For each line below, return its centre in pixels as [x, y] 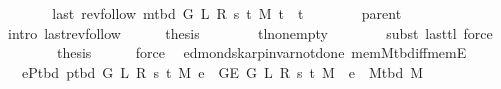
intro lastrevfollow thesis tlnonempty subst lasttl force [250, 32]
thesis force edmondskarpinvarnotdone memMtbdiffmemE [261, 52]
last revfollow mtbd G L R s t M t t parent [227, 13]
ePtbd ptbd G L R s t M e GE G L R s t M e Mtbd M [222, 71]
